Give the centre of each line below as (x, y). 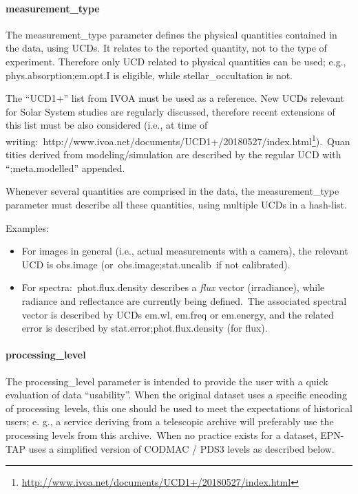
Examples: (27, 227)
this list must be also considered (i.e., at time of (107, 125)
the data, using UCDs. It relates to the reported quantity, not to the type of (166, 48)
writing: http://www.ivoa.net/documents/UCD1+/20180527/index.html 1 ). (164, 140)
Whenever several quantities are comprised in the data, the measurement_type (172, 191)
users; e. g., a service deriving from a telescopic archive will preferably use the (170, 421)
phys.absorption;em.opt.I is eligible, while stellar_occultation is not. (149, 75)
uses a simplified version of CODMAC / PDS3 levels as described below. (181, 448)
